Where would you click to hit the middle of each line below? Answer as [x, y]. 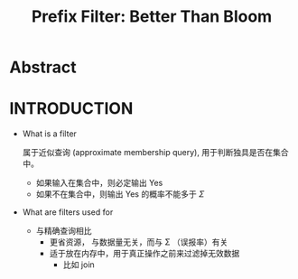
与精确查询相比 [64, 231]
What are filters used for [68, 212]
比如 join [79, 265]
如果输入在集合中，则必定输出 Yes [99, 183]
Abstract [43, 67]
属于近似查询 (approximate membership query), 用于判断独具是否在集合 [155, 153]
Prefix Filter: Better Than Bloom [152, 17]
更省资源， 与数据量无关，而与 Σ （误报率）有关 [139, 242]
